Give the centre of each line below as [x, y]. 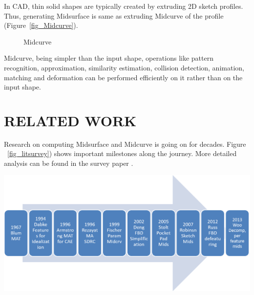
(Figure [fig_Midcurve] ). [41, 25]
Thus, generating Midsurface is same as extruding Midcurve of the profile [114, 15]
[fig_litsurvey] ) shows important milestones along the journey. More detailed [122, 153]
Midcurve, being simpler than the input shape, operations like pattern [109, 58]
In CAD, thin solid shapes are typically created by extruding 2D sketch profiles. [124, 6]
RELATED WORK [70, 120]
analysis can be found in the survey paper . [69, 163]
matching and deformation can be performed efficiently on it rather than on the [123, 77]
